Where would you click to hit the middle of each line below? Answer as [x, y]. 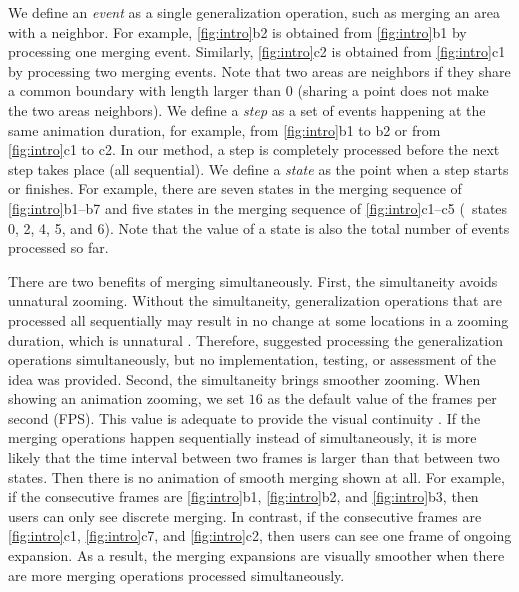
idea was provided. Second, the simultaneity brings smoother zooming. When [244, 378]
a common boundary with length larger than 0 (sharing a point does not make [248, 90]
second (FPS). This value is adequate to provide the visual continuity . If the [244, 417]
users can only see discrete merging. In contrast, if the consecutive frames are [245, 515]
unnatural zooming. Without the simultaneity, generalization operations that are [255, 300]
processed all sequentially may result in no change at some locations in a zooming [258, 319]
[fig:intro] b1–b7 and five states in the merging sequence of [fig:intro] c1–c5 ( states [258, 207]
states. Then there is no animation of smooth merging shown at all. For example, [256, 476]
